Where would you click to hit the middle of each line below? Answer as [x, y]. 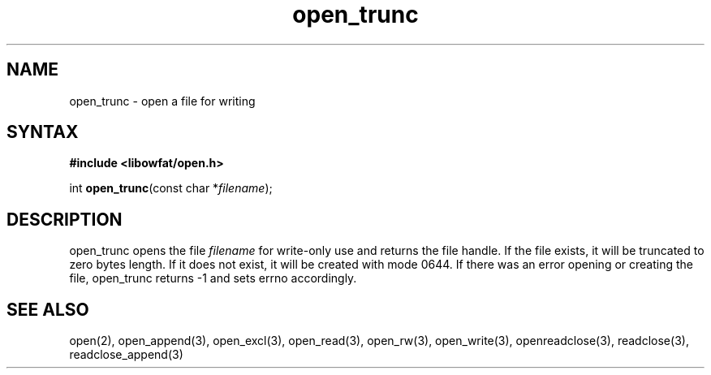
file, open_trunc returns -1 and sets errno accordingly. [213, 278]
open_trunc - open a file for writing [162, 101]
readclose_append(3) [126, 355]
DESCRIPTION [65, 219]
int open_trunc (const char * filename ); [171, 188]
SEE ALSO [48, 309]
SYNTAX [43, 132]
